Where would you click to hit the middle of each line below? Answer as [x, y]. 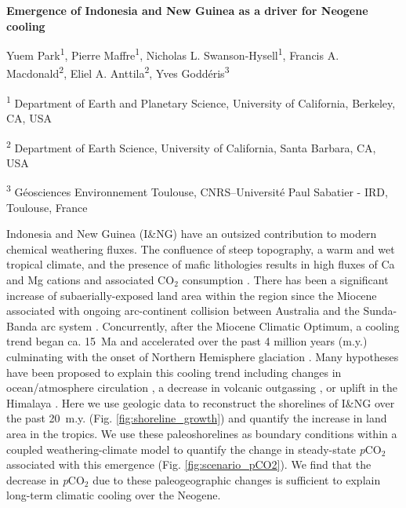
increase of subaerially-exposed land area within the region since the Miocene [192, 295]
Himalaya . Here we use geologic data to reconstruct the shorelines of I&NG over [201, 402]
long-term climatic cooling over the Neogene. [114, 495]
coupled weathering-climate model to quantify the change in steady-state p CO [194, 449]
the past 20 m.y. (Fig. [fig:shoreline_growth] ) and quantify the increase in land [197, 418]
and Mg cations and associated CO [91, 280]
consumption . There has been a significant [285, 280]
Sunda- [380, 311]
